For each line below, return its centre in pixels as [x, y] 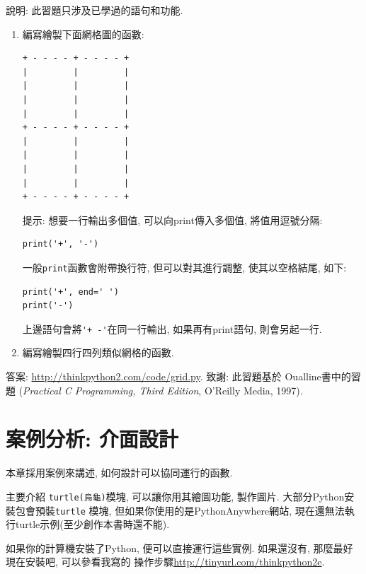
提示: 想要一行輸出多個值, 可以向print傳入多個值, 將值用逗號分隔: [172, 219]
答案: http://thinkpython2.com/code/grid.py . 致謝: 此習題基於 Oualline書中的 [178, 376]
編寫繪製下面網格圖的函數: [83, 34]
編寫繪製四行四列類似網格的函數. [98, 352]
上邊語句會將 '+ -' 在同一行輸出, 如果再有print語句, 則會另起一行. [172, 328]
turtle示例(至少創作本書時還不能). [92, 524]
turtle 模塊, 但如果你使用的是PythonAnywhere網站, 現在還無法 [200, 510]
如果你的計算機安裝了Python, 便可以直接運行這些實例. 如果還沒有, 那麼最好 [179, 547]
